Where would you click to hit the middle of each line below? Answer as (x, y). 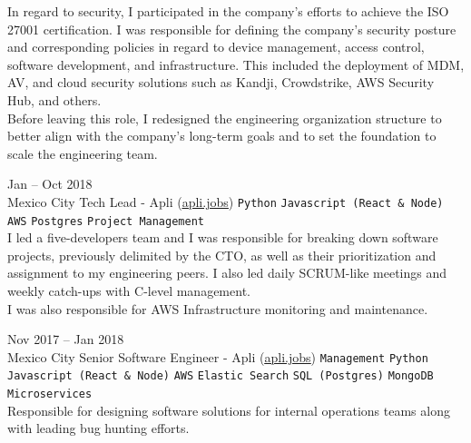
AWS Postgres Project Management (106, 221)
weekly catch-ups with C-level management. (129, 291)
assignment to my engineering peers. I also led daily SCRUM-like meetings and (227, 273)
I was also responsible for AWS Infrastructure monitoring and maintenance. (218, 308)
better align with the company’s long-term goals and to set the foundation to (222, 136)
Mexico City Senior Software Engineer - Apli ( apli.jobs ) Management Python (218, 356)
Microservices (50, 394)
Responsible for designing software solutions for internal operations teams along (229, 410)
